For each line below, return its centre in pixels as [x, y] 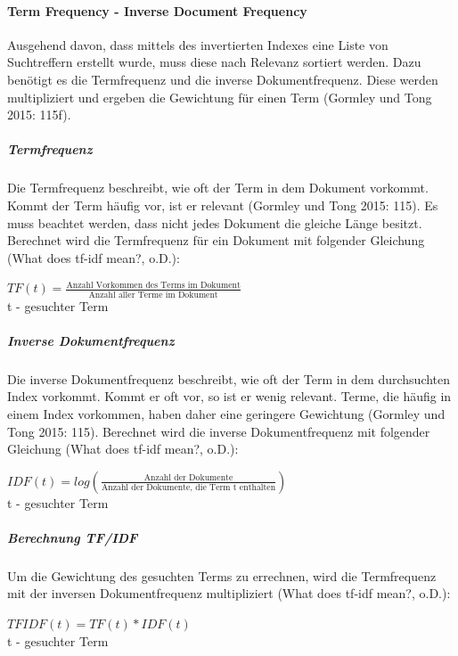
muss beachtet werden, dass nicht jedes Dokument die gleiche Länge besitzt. [215, 222]
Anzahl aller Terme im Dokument [153, 295]
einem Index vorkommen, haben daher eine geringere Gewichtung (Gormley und [226, 413]
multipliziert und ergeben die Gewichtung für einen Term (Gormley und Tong [220, 97]
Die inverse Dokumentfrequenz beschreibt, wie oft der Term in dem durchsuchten [229, 378]
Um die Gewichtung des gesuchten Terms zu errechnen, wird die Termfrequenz [222, 575]
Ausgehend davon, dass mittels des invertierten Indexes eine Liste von [198, 44]
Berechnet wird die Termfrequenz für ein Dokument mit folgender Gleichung [216, 240]
